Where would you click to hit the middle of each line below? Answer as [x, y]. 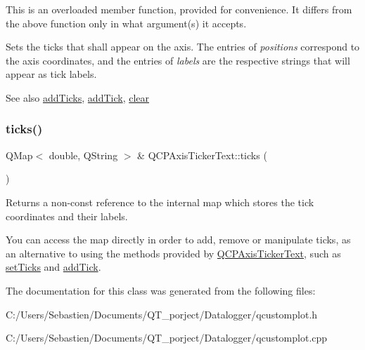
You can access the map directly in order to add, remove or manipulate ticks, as [178, 240]
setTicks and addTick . [53, 267]
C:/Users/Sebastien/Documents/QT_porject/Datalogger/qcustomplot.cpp [167, 338]
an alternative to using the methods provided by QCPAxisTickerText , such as [173, 253]
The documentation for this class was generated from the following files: [161, 290]
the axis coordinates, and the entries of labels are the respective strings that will [178, 60]
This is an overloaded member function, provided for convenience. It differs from [179, 9]
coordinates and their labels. [67, 216]
